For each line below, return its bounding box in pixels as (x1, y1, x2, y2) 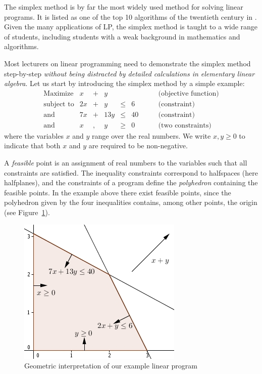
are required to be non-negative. (88, 140, 188, 151)
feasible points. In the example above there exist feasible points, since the (4, 187, 231, 197)
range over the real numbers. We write (92, 130, 211, 141)
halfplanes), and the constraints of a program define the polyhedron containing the (4, 177, 258, 188)
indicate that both (4, 140, 61, 151)
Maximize (43, 90, 74, 97)
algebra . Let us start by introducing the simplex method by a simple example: (4, 78, 245, 89)
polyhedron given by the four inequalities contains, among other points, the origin (4, 197, 257, 207)
